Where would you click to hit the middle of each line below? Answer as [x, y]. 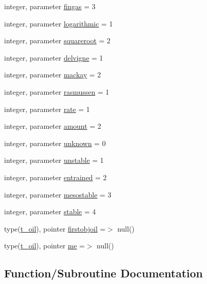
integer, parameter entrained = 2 [55, 177]
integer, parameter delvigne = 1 [54, 57]
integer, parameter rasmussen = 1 [57, 91]
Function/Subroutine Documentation [104, 273]
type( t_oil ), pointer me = [45, 246]
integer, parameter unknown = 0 [55, 143]
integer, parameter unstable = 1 [54, 160]
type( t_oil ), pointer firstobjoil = [55, 228]
